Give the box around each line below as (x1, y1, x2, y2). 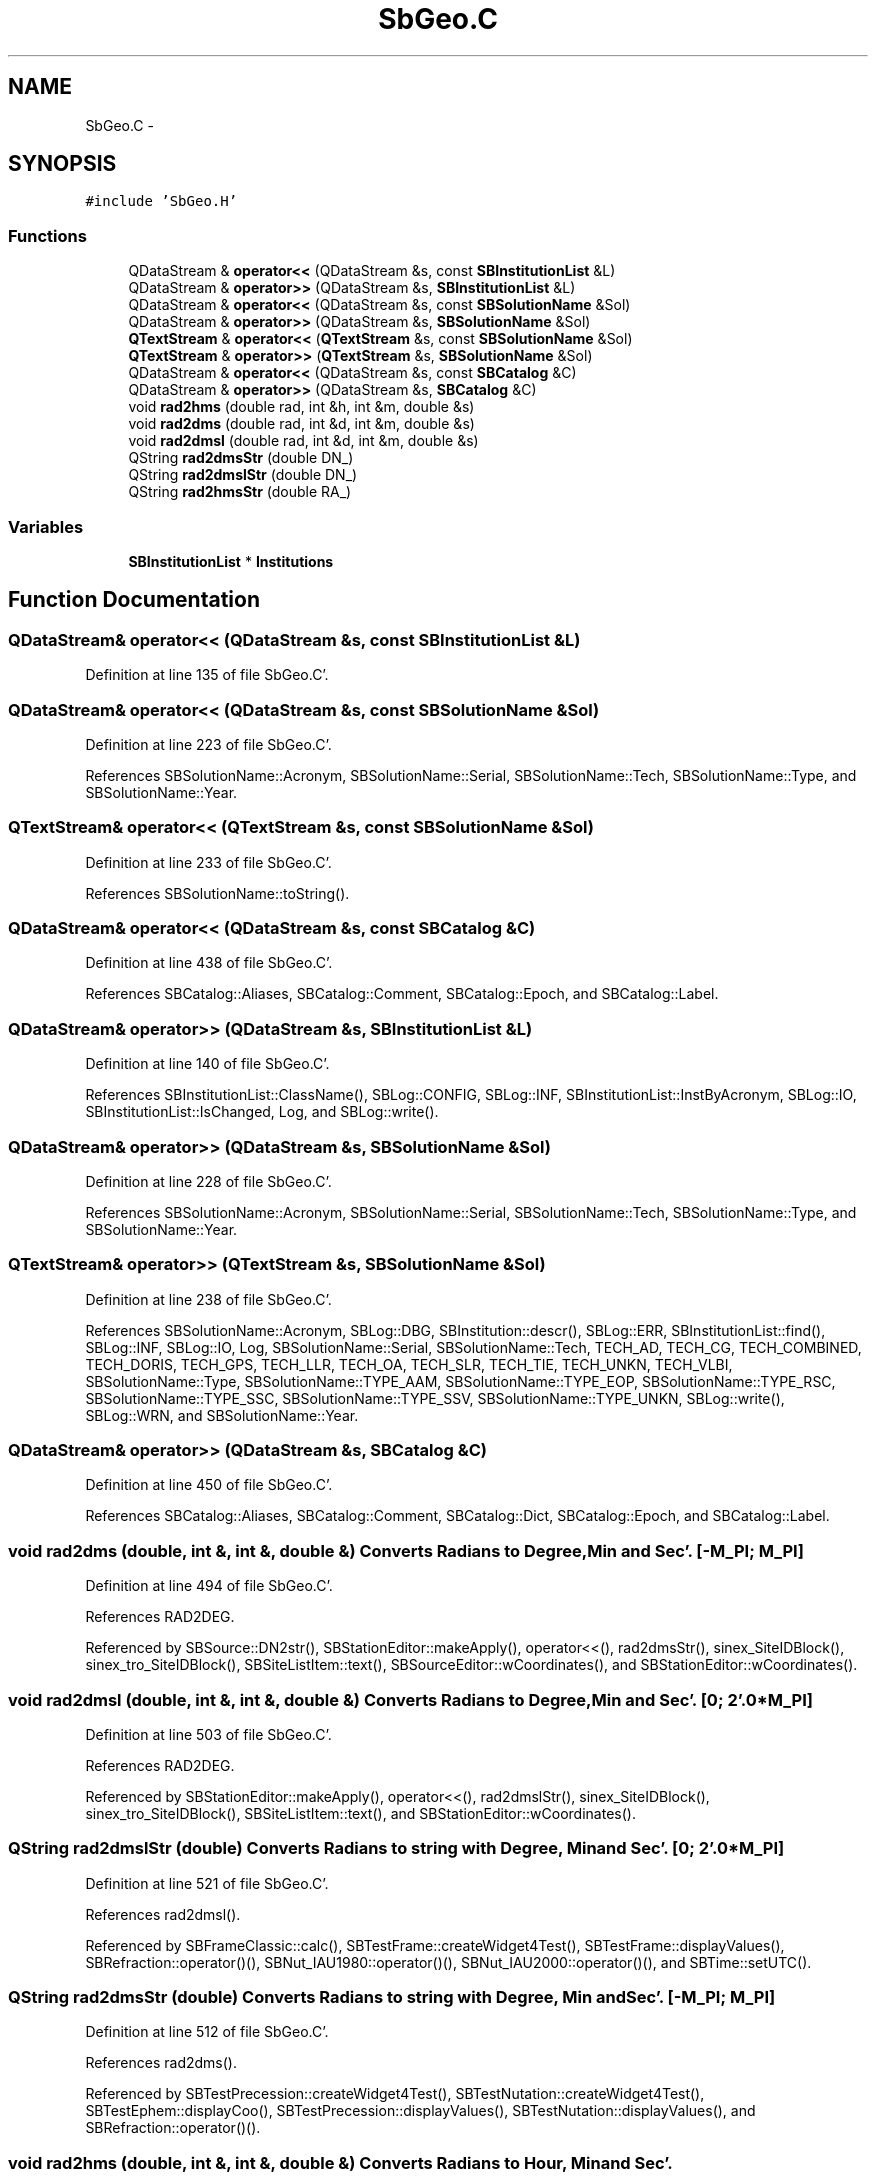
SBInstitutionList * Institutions (128, 552, 334, 570)
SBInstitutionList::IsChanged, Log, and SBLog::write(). (85, 1103, 439, 1121)
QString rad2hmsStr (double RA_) (128, 483, 352, 501)
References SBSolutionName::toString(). (85, 884, 350, 902)
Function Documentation (8, 587, 260, 613)
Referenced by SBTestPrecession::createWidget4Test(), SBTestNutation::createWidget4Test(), (85, 2085, 705, 2103)
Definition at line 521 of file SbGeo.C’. (85, 1874, 329, 1892)
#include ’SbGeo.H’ (85, 193, 238, 210)
